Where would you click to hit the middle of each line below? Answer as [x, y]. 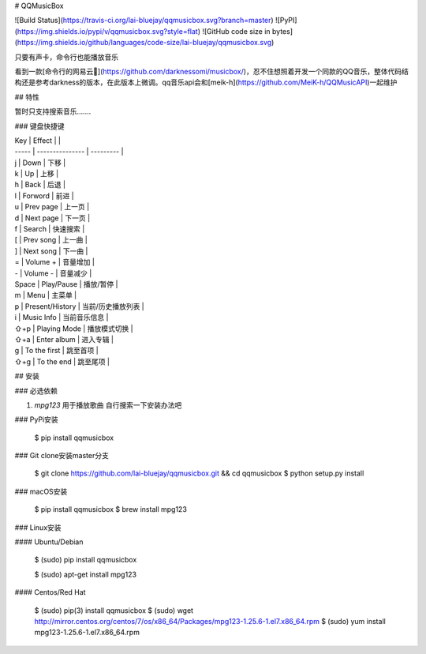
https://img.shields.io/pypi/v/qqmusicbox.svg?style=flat [108, 31]
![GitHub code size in [237, 31]
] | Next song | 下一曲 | [51, 251]
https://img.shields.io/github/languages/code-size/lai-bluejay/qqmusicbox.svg [144, 43]
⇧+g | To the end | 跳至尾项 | [62, 361]
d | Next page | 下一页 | [52, 218]
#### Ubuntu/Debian [49, 542]
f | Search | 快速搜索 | [50, 229]
